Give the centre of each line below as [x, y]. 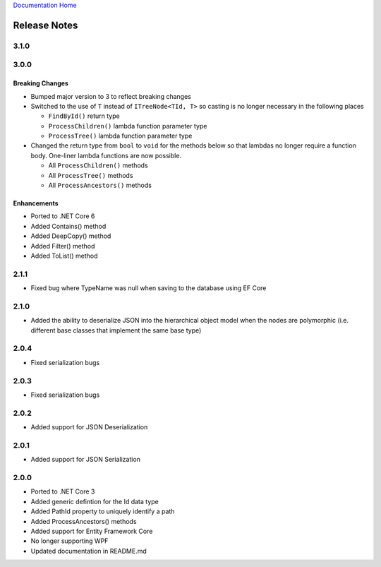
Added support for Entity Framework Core [92, 531]
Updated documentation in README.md [89, 551]
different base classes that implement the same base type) [116, 330]
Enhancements [36, 203]
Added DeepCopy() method [71, 236]
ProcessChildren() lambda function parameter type [128, 126]
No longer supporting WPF [69, 541]
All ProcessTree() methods [91, 175]
